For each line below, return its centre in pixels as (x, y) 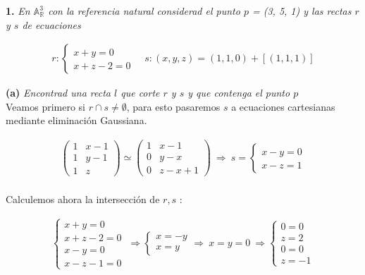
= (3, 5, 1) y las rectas (302, 11)
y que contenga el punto (239, 93)
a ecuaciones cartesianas (283, 106)
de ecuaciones (51, 24)
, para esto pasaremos (173, 106)
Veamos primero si (45, 106)
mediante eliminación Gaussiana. (76, 120)
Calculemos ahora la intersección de (83, 198)
